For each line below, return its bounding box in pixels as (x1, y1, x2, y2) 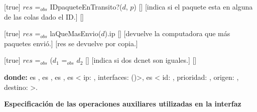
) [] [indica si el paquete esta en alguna (134, 2, 253, 12)
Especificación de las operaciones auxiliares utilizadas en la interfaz (4, 98, 241, 109)
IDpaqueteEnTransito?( (50, 2, 122, 12)
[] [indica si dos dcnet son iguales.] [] (85, 55, 197, 65)
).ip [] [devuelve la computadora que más (104, 28, 230, 39)
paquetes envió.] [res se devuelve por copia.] (4, 38, 138, 48)
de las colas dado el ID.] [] (4, 11, 84, 22)
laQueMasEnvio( (50, 28, 101, 39)
